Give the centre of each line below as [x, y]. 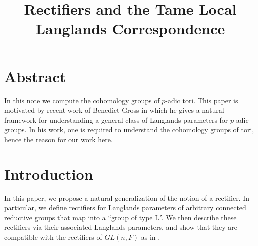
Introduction [49, 174]
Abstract [35, 76]
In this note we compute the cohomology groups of [82, 100]
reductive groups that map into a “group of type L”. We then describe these [120, 217]
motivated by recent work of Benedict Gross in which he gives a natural [114, 110]
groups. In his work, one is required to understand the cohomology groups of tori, [129, 130]
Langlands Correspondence [130, 28]
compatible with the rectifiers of [53, 237]
